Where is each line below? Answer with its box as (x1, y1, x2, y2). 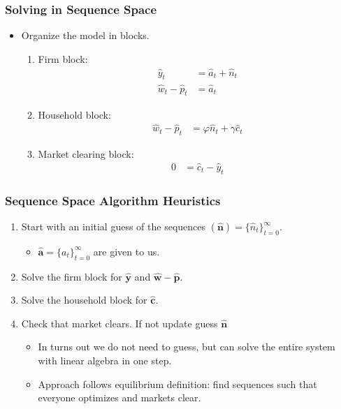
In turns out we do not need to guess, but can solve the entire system (38, 339, 335, 354)
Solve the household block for (21, 292, 147, 307)
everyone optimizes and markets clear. (38, 390, 201, 405)
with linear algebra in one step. (38, 352, 172, 367)
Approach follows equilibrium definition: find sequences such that (38, 376, 317, 391)
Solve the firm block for (21, 269, 122, 283)
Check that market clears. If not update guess (21, 315, 218, 330)
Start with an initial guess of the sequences (21, 219, 206, 233)
